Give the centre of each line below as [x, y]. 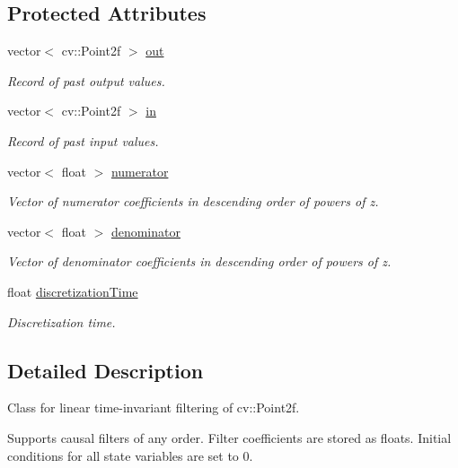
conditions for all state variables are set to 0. [130, 455]
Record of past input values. [83, 140]
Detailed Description [106, 370]
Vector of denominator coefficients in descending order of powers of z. [199, 261]
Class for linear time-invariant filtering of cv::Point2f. [154, 407]
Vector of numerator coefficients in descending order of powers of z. [193, 201]
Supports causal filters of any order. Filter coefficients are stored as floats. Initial [229, 437]
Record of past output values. [86, 80]
